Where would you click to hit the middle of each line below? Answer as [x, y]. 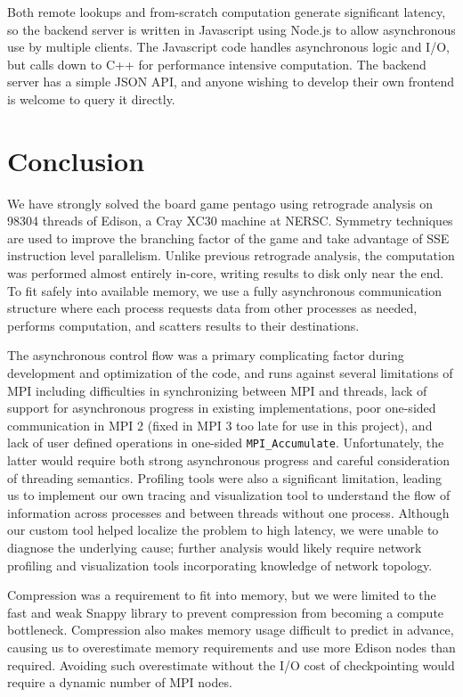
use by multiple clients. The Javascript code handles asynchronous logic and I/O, [228, 47]
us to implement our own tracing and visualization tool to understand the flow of [229, 495]
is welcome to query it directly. [91, 98]
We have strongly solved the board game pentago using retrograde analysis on [220, 203]
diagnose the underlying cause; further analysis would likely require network [215, 548]
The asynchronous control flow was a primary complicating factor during [206, 355]
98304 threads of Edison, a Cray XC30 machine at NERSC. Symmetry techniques [230, 221]
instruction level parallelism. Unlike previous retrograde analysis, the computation [231, 255]
